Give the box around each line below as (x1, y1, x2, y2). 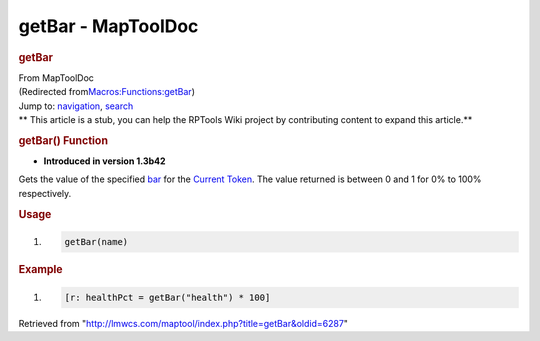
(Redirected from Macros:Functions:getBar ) (18, 86, 195, 98)
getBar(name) (64, 236, 129, 248)
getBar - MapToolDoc (18, 15, 199, 37)
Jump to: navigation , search (18, 100, 134, 112)
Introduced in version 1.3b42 (43, 155, 166, 167)
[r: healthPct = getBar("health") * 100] (64, 291, 271, 303)
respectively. (18, 187, 72, 199)
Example (18, 263, 64, 277)
